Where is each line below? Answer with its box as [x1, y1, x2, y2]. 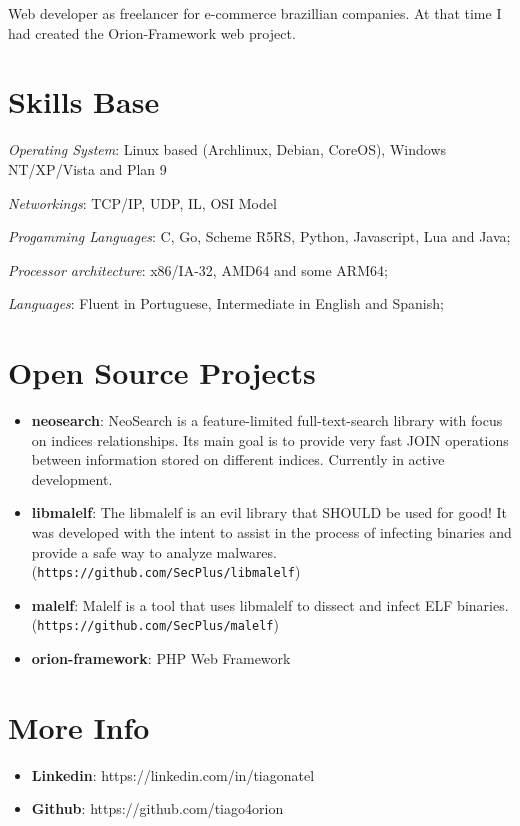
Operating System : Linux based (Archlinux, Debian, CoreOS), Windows [8, 139, 447, 160]
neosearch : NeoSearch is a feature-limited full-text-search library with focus [31, 410, 503, 430]
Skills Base [8, 81, 160, 122]
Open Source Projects [8, 352, 316, 393]
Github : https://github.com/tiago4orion [31, 798, 284, 819]
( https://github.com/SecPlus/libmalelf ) [31, 561, 301, 582]
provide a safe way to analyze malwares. [31, 541, 277, 562]
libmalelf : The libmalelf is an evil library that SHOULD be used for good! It [31, 502, 508, 523]
